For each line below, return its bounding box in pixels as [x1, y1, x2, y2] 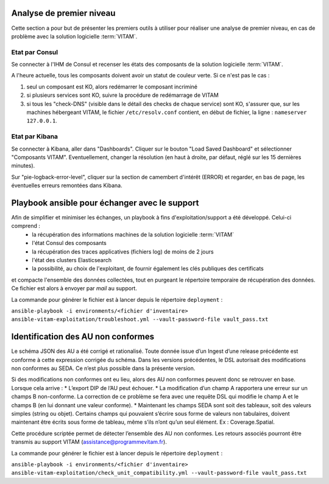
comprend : [11, 222, 41, 230]
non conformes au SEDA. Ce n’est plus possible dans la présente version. [11, 365, 196, 372]
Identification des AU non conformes [11, 332, 155, 342]
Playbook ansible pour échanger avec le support [11, 198, 199, 208]
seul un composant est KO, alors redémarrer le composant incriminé [26, 83, 198, 90]
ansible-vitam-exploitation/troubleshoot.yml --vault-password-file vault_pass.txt [11, 316, 269, 323]
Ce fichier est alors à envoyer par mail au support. [11, 285, 137, 292]
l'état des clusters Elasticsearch [32, 256, 112, 263]
